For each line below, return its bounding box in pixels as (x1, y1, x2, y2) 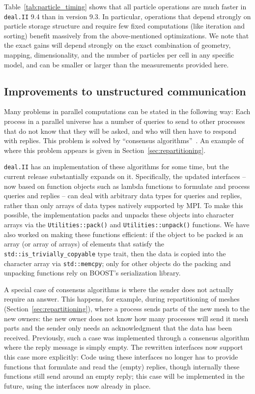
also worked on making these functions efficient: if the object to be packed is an (4, 229, 243, 239)
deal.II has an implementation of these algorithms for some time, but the (4, 161, 229, 172)
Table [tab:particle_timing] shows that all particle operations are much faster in (4, 1, 247, 11)
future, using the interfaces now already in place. (4, 380, 151, 391)
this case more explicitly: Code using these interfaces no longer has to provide (4, 351, 238, 362)
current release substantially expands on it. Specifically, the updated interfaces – (4, 171, 246, 182)
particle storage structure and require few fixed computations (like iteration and (4, 21, 245, 31)
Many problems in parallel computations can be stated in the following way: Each (4, 106, 251, 117)
